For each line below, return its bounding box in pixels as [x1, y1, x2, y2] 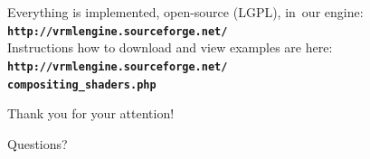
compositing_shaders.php [7, 78, 157, 91]
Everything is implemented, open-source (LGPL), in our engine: [7, 3, 364, 21]
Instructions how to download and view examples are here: [7, 38, 333, 57]
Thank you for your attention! [7, 104, 175, 123]
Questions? [7, 134, 68, 153]
